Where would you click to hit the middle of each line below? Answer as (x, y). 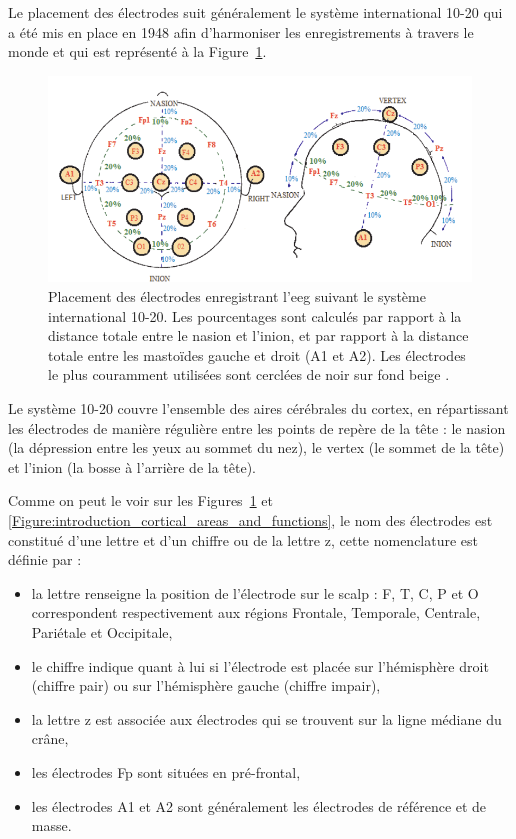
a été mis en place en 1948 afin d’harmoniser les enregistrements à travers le (241, 31)
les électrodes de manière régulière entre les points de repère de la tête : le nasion (257, 427)
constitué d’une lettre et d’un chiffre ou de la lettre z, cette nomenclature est (243, 539)
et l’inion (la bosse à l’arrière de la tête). (132, 466)
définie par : (45, 559)
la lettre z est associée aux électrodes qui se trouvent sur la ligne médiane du (266, 718)
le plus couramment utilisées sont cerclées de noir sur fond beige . (249, 374)
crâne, (50, 738)
